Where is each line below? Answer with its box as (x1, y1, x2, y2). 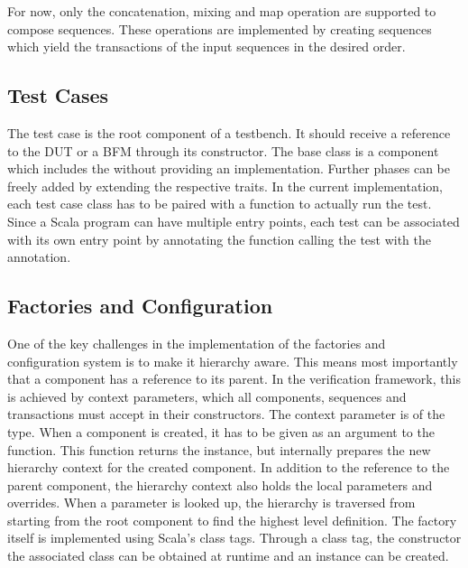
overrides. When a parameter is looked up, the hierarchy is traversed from (7, 493, 416, 512)
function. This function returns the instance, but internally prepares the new (7, 440, 431, 459)
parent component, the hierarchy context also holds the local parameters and (7, 475, 433, 494)
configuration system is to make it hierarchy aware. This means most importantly (7, 351, 458, 370)
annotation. (7, 247, 71, 266)
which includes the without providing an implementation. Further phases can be (7, 159, 450, 178)
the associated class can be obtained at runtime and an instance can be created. (7, 546, 449, 565)
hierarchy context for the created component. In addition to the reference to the (7, 458, 450, 477)
